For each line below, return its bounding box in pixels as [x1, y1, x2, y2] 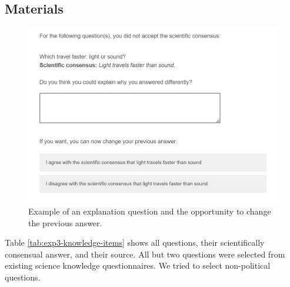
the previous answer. [28, 216, 102, 229]
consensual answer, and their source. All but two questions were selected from [5, 248, 285, 260]
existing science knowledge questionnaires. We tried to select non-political [5, 259, 271, 272]
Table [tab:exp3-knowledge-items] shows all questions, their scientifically [5, 236, 265, 249]
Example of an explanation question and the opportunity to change [28, 204, 271, 217]
